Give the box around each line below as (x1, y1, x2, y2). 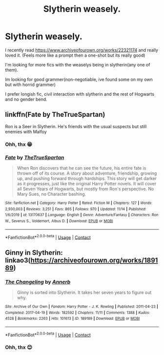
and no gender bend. (5, 96, 47, 102)
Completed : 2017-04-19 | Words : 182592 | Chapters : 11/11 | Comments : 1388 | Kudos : (5, 310, 150, 315)
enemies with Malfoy (5, 129, 47, 134)
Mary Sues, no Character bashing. (17, 191, 86, 197)
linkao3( (5, 256, 31, 265)
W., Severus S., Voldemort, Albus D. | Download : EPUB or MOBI (5, 219, 113, 223)
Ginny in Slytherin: (5, 248, 63, 257)
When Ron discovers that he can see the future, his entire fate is (17, 165, 146, 171)
